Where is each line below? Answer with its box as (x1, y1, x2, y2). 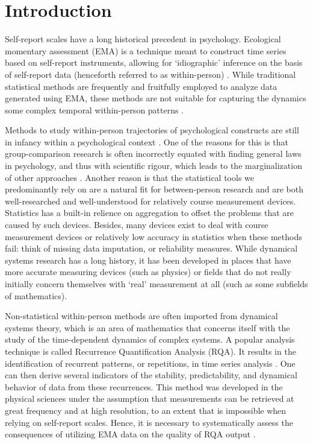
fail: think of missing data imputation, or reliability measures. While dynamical (5, 242, 298, 255)
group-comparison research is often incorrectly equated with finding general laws (5, 147, 302, 160)
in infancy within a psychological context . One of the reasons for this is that (5, 135, 289, 148)
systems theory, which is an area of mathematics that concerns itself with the (5, 321, 290, 334)
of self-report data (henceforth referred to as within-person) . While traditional (5, 68, 296, 80)
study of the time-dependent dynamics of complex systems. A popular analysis (5, 333, 295, 346)
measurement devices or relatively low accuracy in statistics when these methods (5, 230, 302, 243)
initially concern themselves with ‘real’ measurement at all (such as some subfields (5, 277, 308, 290)
